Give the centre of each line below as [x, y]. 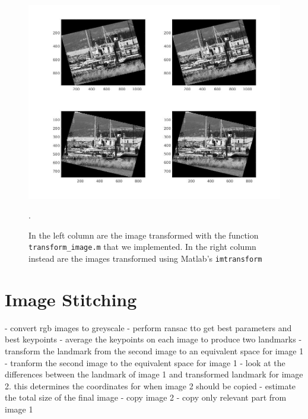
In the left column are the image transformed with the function [144, 235]
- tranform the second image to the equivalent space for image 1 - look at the [145, 362]
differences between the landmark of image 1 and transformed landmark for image [154, 374]
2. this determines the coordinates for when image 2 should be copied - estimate [150, 385]
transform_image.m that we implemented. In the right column [142, 247]
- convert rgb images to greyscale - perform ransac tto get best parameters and [148, 327]
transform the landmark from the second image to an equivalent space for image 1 [154, 350]
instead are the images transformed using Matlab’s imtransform [145, 258]
